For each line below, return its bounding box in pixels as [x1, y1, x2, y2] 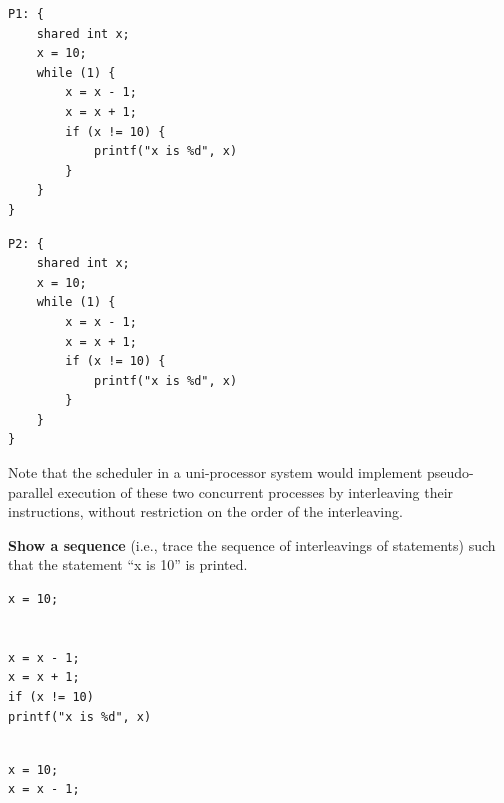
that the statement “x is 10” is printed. [8, 554, 248, 575]
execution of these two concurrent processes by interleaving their [57, 481, 454, 502]
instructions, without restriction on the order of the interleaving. [8, 501, 403, 522]
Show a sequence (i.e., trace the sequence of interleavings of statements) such [8, 534, 496, 555]
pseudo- [426, 462, 474, 483]
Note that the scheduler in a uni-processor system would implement [8, 462, 423, 483]
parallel [8, 481, 54, 502]
